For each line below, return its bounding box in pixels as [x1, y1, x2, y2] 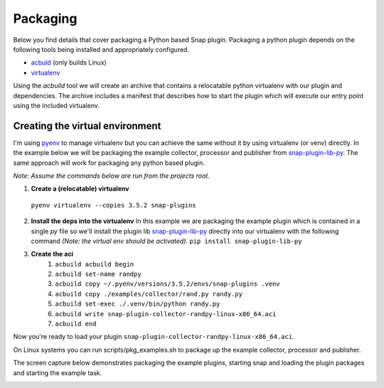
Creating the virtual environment [13, 119, 161, 131]
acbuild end [55, 320, 97, 328]
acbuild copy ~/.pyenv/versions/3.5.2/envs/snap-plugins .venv [55, 280, 280, 288]
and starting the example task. [13, 368, 102, 377]
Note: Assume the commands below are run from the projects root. [13, 171, 210, 180]
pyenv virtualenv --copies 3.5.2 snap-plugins [31, 201, 196, 209]
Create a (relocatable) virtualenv [31, 185, 129, 193]
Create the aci [31, 249, 74, 259]
